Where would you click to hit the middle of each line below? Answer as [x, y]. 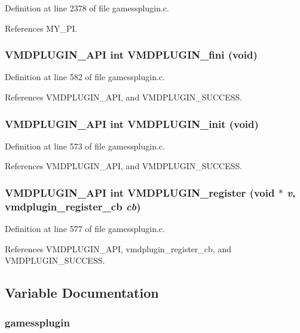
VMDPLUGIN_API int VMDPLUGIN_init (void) [132, 123]
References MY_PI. [41, 28]
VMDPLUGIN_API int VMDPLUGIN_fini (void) [131, 55]
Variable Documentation [82, 293]
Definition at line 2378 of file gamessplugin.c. [87, 8]
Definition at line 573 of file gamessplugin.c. [85, 146]
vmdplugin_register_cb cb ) [73, 206]
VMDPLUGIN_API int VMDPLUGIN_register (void [140, 192]
